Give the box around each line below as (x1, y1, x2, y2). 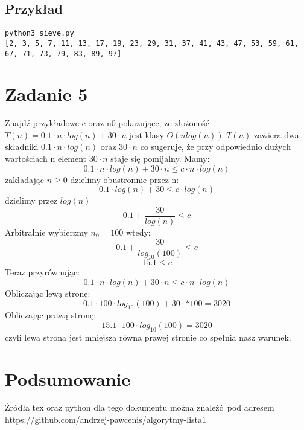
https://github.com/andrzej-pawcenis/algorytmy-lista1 (5, 413, 206, 426)
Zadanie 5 (5, 82, 88, 106)
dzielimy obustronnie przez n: (70, 173, 179, 185)
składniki (5, 140, 39, 153)
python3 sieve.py (5, 29, 74, 38)
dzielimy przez (5, 194, 58, 207)
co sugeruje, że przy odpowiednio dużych (140, 140, 291, 153)
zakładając (5, 173, 44, 185)
